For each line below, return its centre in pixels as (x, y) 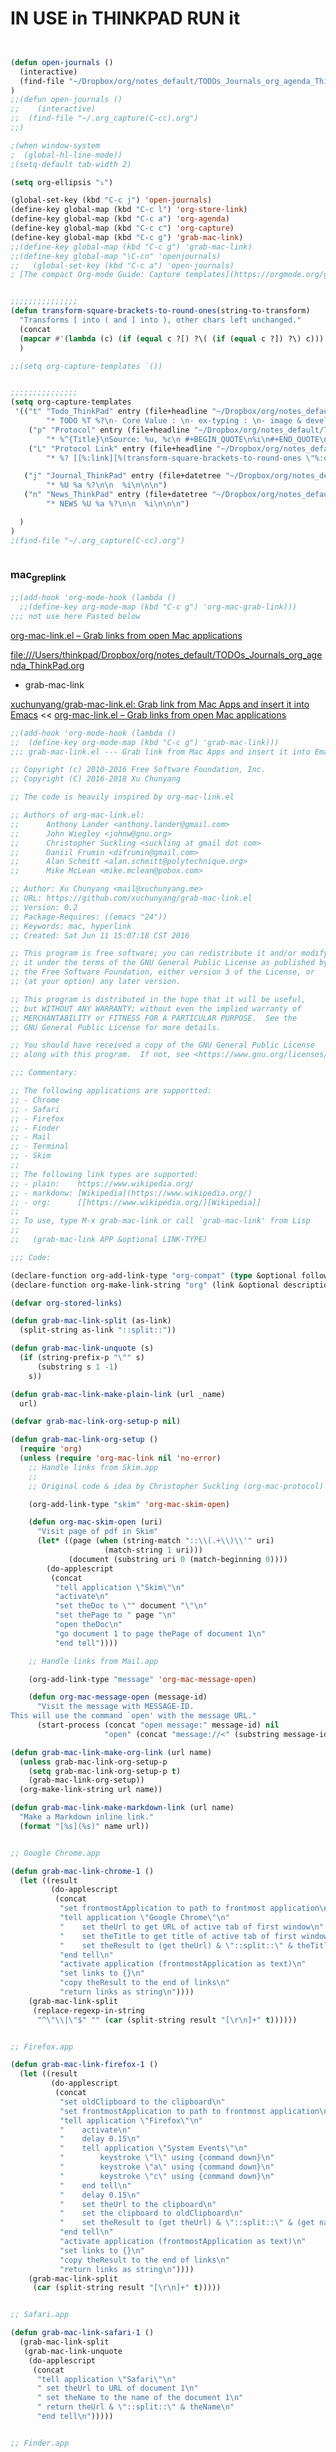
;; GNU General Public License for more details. (116, 1027)
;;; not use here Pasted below (75, 616)
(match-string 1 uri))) (153, 1550)
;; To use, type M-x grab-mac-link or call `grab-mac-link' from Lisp (160, 1221)
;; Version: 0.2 (44, 907)
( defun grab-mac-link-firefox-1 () (84, 2065)
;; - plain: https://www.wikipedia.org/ (102, 1183)
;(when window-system (55, 145)
